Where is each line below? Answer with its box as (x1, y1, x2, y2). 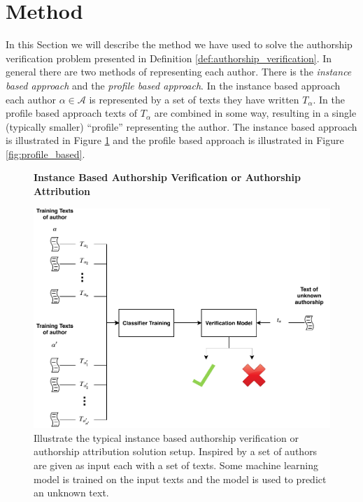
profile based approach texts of (6, 106, 138, 120)
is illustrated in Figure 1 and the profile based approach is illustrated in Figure (6, 133, 344, 148)
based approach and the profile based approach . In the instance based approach (6, 78, 341, 92)
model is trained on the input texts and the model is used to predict (34, 471, 327, 486)
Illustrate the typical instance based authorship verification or (34, 430, 299, 445)
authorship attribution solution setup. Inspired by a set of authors (34, 444, 318, 459)
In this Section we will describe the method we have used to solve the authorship (6, 37, 353, 52)
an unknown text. (34, 485, 109, 500)
